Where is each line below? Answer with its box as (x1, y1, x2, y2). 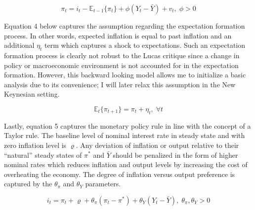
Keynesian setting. (4, 89, 60, 99)
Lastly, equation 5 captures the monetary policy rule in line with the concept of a (4, 120, 251, 131)
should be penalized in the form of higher (113, 149, 238, 160)
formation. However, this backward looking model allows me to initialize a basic (4, 70, 246, 80)
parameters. (85, 178, 121, 189)
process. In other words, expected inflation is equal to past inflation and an (4, 30, 232, 40)
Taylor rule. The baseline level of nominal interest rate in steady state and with (4, 130, 245, 140)
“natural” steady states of (4, 149, 82, 160)
